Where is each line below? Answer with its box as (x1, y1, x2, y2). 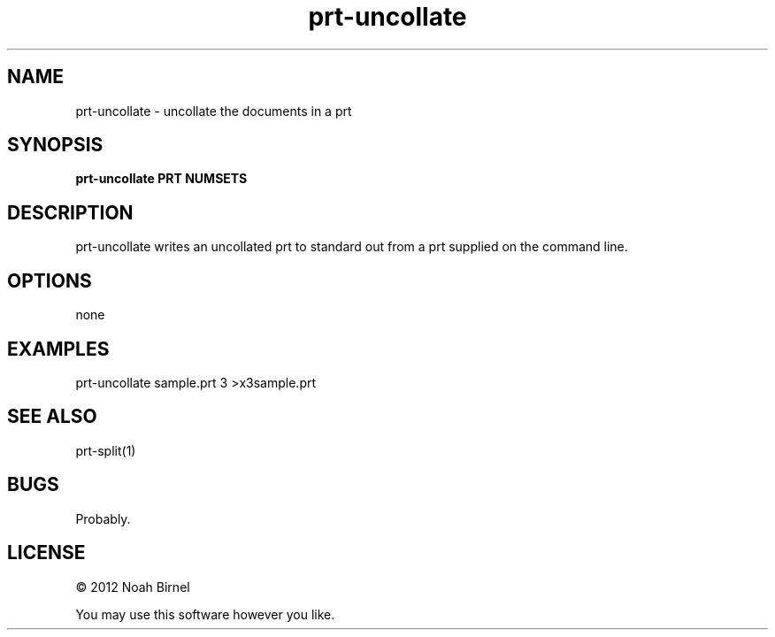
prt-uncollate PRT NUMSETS (75, 171, 248, 187)
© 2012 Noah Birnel (75, 579, 190, 595)
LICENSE (7, 541, 86, 564)
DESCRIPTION (7, 201, 134, 224)
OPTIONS (7, 269, 92, 292)
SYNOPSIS (7, 134, 104, 157)
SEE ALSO (7, 405, 97, 428)
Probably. (75, 510, 131, 526)
